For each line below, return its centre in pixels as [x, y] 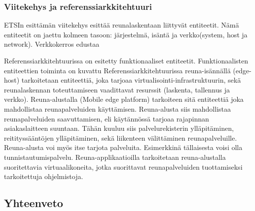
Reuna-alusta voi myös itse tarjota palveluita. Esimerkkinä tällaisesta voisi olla [123, 147]
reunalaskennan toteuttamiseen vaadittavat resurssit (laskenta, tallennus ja [117, 89]
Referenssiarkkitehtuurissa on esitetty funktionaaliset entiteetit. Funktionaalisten [126, 60]
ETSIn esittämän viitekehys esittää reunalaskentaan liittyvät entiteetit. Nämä [122, 25]
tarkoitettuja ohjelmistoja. [44, 176]
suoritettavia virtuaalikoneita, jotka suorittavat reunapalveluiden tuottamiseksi [123, 166]
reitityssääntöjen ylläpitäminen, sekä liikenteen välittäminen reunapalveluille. [121, 137]
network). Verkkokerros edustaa [52, 44]
